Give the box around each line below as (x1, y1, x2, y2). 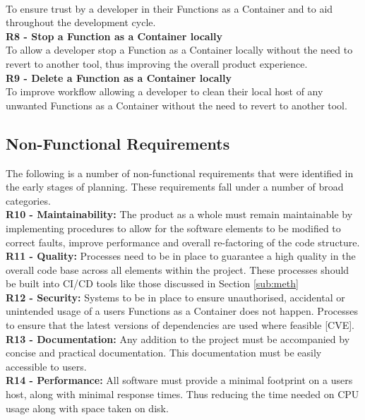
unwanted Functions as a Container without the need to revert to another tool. (6, 97, 347, 112)
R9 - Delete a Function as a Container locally (6, 70, 232, 85)
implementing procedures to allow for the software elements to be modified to (6, 220, 341, 235)
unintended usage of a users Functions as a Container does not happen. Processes (6, 304, 358, 318)
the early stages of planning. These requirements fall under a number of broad (6, 179, 344, 194)
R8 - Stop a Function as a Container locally (6, 28, 223, 43)
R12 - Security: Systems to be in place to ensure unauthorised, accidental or (6, 289, 345, 304)
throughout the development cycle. (6, 15, 156, 30)
